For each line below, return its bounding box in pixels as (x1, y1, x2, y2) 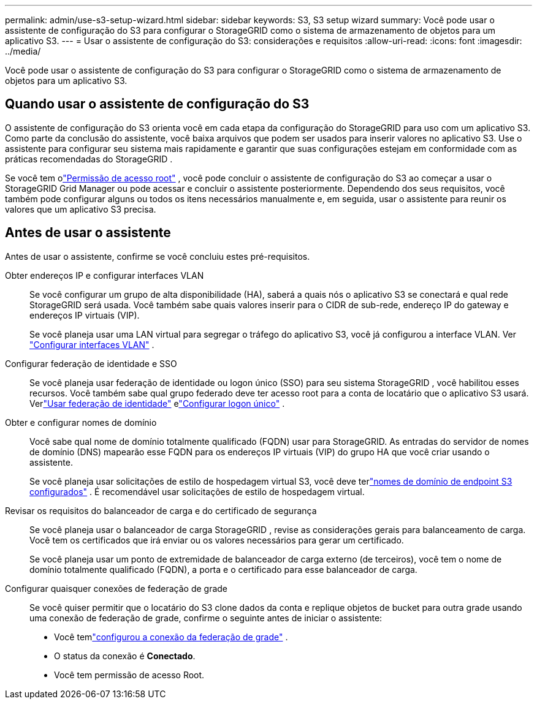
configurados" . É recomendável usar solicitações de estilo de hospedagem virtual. (29, 486, 365, 497)
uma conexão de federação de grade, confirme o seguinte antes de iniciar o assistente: (29, 612, 383, 623)
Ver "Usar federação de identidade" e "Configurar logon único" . (29, 398, 285, 409)
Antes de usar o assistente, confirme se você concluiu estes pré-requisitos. (5, 251, 310, 262)
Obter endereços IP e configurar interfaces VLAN (5, 270, 204, 281)
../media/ (5, 46, 41, 56)
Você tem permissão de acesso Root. (54, 669, 205, 680)
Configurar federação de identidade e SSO (5, 358, 177, 369)
